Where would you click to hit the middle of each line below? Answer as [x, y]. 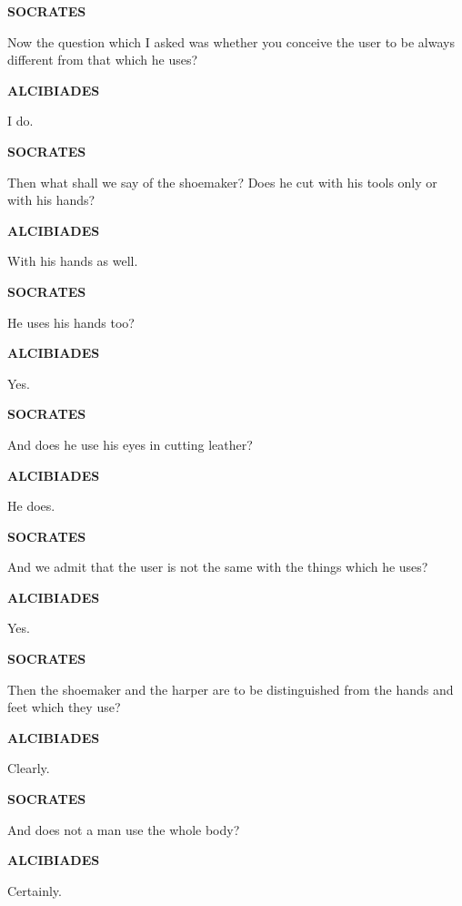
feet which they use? [64, 707]
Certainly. [35, 890]
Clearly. [29, 768]
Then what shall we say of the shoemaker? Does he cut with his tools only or [222, 182]
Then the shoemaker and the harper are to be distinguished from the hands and [231, 689]
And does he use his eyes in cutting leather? [130, 444]
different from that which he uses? [103, 60]
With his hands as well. [73, 261]
